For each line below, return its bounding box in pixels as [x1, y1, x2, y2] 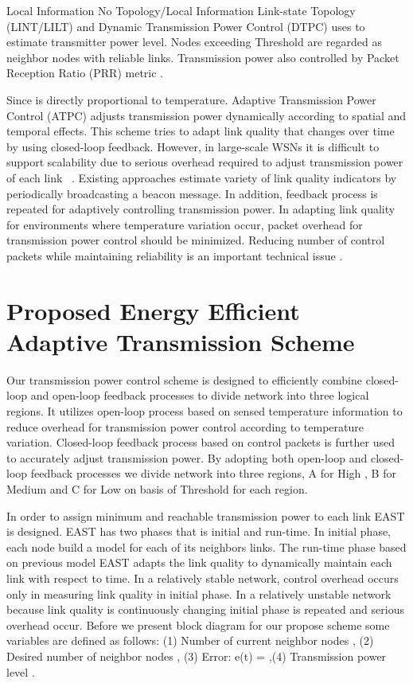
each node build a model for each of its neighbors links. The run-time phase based [6, 538, 407, 555]
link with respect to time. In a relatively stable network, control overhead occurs [6, 569, 399, 586]
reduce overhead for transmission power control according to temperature [6, 418, 364, 435]
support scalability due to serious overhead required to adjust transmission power [6, 154, 403, 170]
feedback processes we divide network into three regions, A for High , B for [30, 465, 396, 482]
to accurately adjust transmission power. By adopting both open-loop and [6, 449, 368, 466]
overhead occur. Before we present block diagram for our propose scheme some [6, 616, 390, 633]
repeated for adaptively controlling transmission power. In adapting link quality [6, 201, 395, 217]
